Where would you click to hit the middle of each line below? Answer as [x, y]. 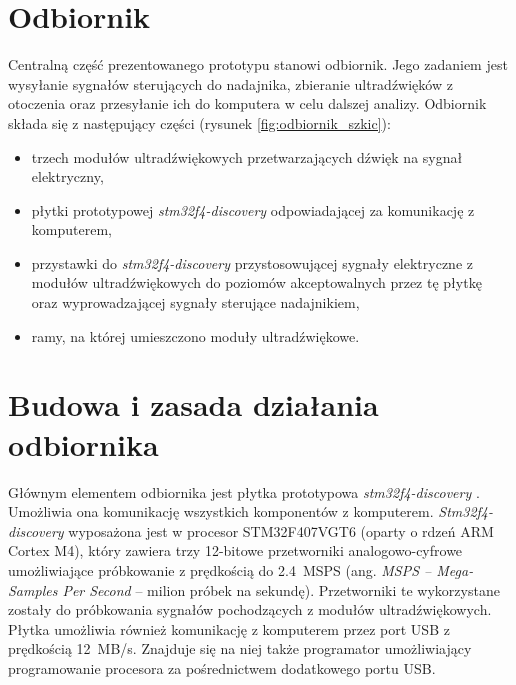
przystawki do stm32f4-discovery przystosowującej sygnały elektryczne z [252, 262]
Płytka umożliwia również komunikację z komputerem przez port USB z [229, 628]
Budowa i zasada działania [193, 404]
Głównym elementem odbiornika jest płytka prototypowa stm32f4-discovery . [244, 491]
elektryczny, [67, 176]
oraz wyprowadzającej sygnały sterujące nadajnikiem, [195, 302]
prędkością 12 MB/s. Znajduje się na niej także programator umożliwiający [240, 648]
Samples [33, 589]
